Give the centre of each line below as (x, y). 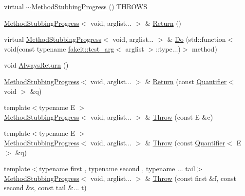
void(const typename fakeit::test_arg (59, 48)
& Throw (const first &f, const (190, 178)
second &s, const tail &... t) (45, 187)
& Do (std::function (197, 39)
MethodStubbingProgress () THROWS (89, 6)
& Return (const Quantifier (186, 81)
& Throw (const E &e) (179, 116)
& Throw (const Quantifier (185, 142)
